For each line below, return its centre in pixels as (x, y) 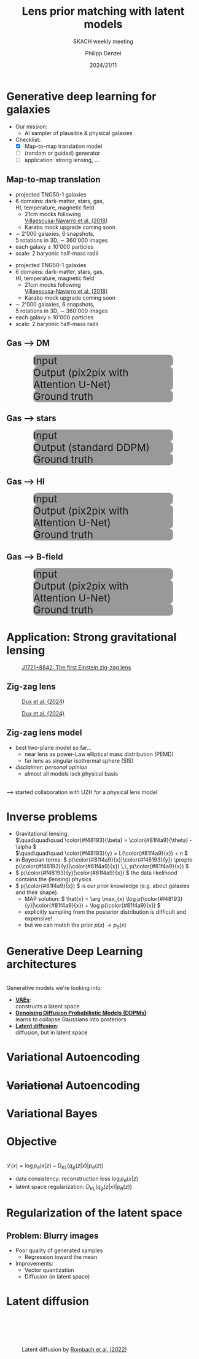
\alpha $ (26, 847)
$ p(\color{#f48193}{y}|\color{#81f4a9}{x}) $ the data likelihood (96, 873)
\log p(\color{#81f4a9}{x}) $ (125, 905)
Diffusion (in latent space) (57, 1277)
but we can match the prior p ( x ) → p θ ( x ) (76, 926)
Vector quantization (49, 1270)
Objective (32, 1141)
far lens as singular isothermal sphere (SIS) (79, 760)
